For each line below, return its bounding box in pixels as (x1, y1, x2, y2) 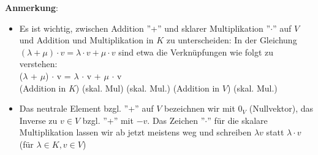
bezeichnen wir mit (164, 102, 235, 115)
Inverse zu (19, 114, 58, 126)
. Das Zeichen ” (147, 114, 205, 126)
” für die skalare (207, 114, 268, 126)
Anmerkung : (5, 1, 58, 13)
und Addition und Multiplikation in (19, 34, 154, 46)
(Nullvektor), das (249, 102, 314, 115)
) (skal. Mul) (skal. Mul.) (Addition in (75, 81, 220, 94)
